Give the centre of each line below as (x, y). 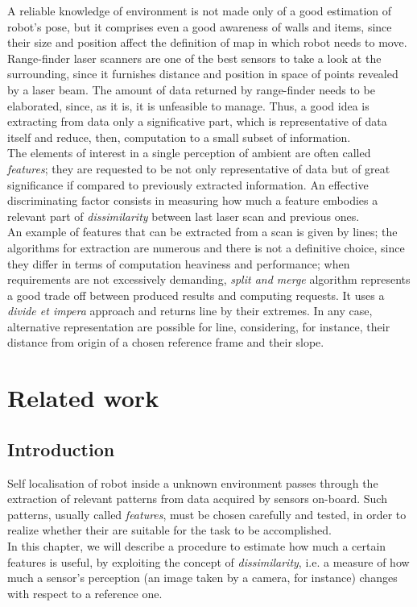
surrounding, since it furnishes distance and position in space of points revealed (203, 74)
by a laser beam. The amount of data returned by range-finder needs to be (191, 89)
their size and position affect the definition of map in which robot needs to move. (207, 42)
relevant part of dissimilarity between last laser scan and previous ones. (184, 216)
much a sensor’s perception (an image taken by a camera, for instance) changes (202, 578)
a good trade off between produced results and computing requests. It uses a (196, 295)
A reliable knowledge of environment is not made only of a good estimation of (200, 10)
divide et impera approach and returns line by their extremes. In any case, (190, 311)
